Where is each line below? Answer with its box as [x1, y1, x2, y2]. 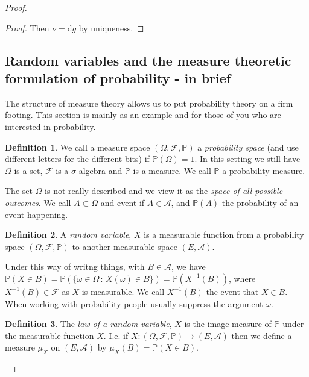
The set [5, 184, 33, 197]
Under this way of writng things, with [5, 260, 145, 273]
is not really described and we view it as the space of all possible [45, 184, 283, 197]
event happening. [5, 208, 68, 220]
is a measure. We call [133, 164, 211, 176]
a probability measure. [222, 164, 305, 176]
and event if [100, 196, 145, 208]
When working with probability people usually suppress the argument [5, 297, 263, 310]
